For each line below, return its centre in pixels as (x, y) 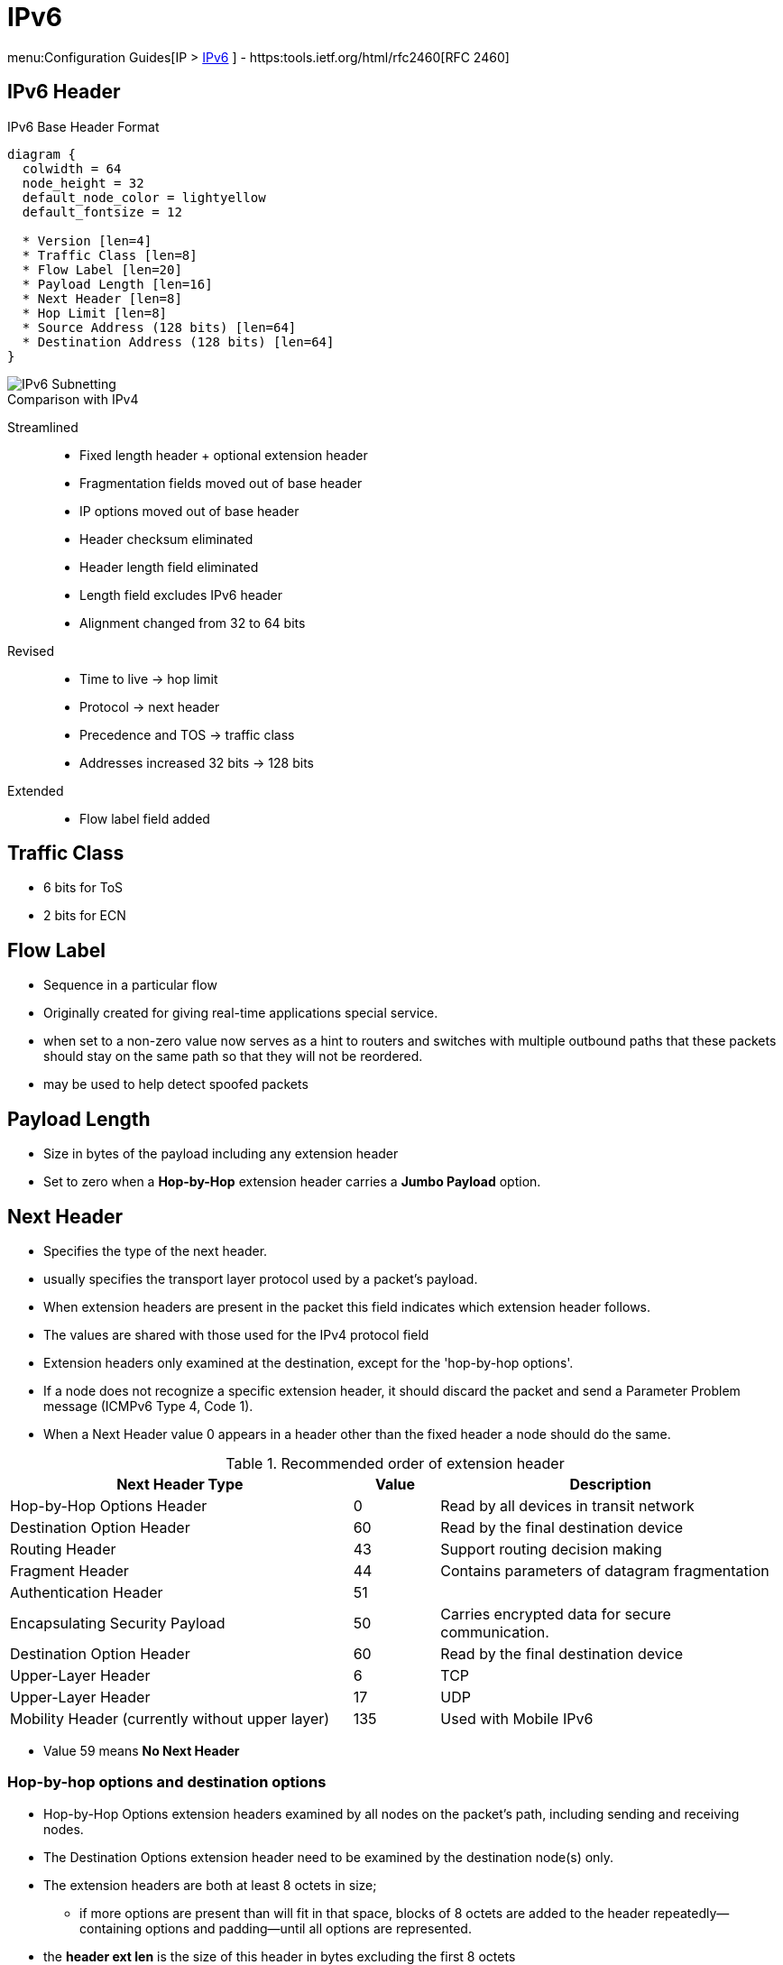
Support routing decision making (551, 1549)
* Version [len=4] (87, 240)
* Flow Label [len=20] (102, 269)
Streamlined (43, 427)
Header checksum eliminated (166, 539)
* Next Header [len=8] (102, 298)
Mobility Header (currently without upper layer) (170, 1718)
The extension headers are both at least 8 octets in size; (210, 1885)
